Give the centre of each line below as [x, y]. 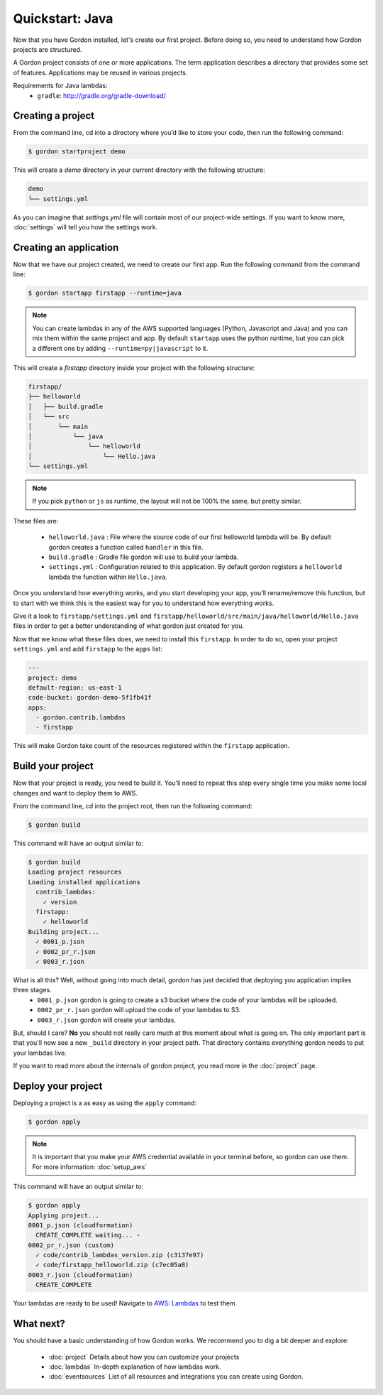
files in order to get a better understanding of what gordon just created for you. [129, 626]
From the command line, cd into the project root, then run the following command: [133, 806]
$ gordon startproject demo [77, 152]
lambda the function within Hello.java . [108, 577]
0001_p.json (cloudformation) [81, 1225]
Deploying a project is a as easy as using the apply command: [105, 1103]
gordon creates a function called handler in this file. [126, 547]
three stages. [33, 990]
